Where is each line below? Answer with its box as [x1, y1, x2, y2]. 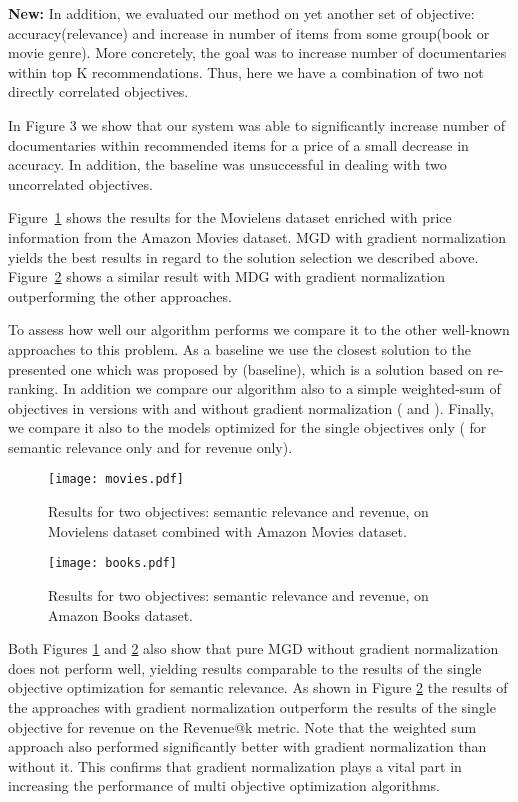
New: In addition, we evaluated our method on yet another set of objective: [8, 3, 475, 23]
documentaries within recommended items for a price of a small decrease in [8, 134, 469, 155]
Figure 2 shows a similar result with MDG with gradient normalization [8, 266, 445, 287]
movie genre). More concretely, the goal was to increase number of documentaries [8, 42, 507, 63]
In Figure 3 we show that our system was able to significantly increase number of [8, 114, 505, 135]
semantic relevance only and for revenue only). [8, 436, 293, 457]
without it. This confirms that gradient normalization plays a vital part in [8, 755, 462, 776]
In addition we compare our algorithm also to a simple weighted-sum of [62, 378, 501, 399]
